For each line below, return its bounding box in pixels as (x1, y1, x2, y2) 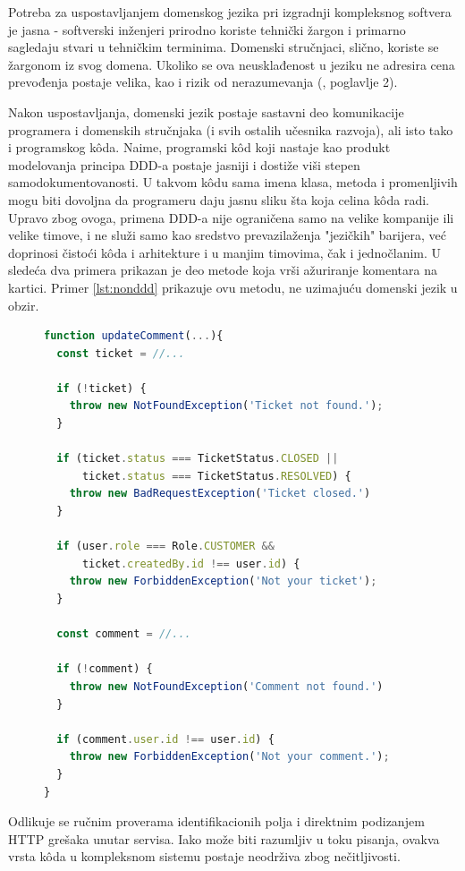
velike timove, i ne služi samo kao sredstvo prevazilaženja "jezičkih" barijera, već (8, 226, 446, 244)
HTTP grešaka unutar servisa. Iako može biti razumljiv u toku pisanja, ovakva (8, 829, 440, 848)
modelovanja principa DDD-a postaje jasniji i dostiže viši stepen (8, 155, 360, 174)
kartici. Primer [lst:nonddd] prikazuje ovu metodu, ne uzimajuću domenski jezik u (8, 278, 458, 296)
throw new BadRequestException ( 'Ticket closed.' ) (69, 487, 371, 500)
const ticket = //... (56, 346, 185, 360)
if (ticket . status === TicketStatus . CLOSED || (56, 452, 339, 465)
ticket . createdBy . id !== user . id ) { (81, 557, 300, 570)
